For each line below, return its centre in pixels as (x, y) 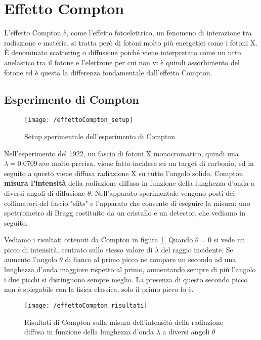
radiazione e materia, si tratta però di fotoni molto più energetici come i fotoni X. (131, 42)
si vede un (229, 240)
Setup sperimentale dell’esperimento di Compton (100, 136)
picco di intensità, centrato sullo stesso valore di (78, 249)
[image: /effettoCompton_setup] (79, 120)
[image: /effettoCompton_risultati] (86, 305)
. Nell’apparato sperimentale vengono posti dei (163, 193)
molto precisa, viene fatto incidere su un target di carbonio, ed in (153, 163)
